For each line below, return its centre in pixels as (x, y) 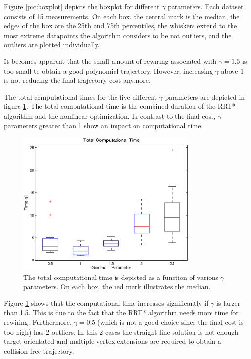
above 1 (232, 70)
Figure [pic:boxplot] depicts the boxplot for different (82, 6)
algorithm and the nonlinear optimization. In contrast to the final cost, (110, 115)
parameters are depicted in (205, 96)
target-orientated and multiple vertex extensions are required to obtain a (113, 341)
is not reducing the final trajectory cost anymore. (77, 80)
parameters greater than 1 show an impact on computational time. (104, 125)
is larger (229, 303)
